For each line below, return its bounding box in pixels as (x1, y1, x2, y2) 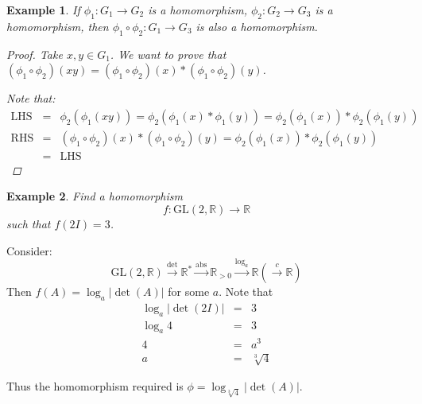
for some (168, 283, 210, 299)
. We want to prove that (110, 45, 226, 62)
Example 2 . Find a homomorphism (6, 188, 183, 204)
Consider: (6, 242, 52, 258)
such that (6, 216, 51, 232)
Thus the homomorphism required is (6, 378, 184, 394)
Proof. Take (6, 45, 63, 62)
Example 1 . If (6, 2, 80, 17)
